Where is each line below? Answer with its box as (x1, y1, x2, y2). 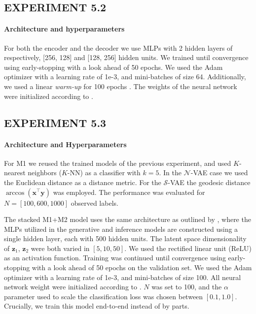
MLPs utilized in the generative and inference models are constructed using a (4, 223, 238, 234)
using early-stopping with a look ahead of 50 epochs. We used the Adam (4, 62, 223, 72)
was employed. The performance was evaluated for (53, 187, 205, 197)
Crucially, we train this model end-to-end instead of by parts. (4, 301, 189, 311)
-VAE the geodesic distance (168, 177, 251, 187)
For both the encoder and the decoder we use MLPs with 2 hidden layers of (4, 42, 233, 53)
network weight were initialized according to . (4, 282, 142, 292)
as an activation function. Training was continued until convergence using (4, 252, 226, 263)
